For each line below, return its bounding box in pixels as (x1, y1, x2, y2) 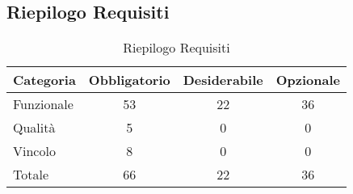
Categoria (13, 70, 76, 90)
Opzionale (275, 70, 340, 90)
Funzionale (13, 95, 74, 114)
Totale (13, 165, 49, 184)
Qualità (13, 118, 56, 137)
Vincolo (13, 141, 56, 161)
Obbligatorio (88, 70, 170, 90)
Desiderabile (183, 70, 263, 90)
